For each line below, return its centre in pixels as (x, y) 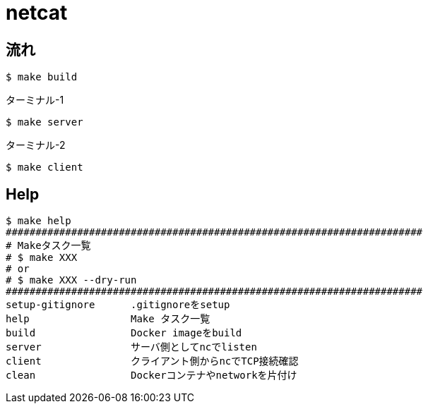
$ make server (44, 122)
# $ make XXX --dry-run (71, 280)
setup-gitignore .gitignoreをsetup (118, 305)
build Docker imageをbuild (124, 333)
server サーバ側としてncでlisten (131, 347)
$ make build (42, 77)
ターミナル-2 (36, 145)
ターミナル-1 (35, 100)
